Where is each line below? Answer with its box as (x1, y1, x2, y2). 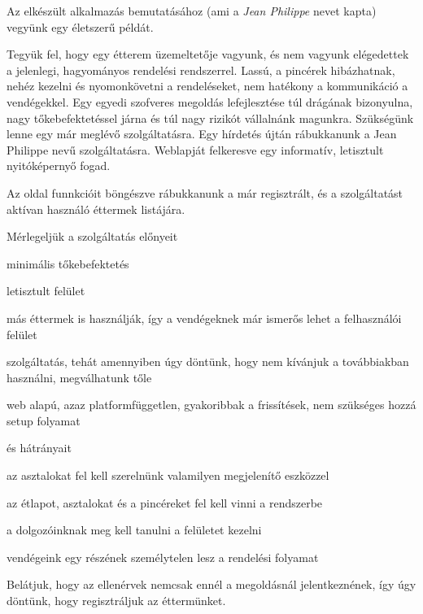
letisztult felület (7, 282, 85, 299)
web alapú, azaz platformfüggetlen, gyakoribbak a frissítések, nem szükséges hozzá (7, 396, 416, 413)
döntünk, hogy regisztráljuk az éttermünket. (7, 592, 226, 609)
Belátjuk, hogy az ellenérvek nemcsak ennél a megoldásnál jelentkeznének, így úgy (7, 576, 416, 593)
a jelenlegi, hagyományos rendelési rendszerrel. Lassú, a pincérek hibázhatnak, (7, 61, 395, 78)
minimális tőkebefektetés (7, 255, 129, 272)
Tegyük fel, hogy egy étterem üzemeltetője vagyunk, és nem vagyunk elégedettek (7, 46, 409, 63)
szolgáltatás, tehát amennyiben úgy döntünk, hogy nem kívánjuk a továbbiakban (7, 353, 409, 370)
